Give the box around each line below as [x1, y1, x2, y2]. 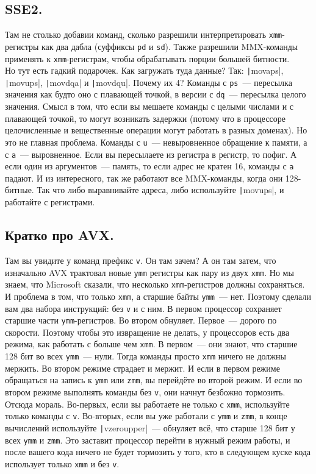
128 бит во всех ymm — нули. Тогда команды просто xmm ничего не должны [5, 350, 286, 363]
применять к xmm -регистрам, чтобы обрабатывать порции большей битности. [5, 52, 290, 65]
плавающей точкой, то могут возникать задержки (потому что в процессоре [5, 111, 286, 124]
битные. [5, 183, 34, 196]
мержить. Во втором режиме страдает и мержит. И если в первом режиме [5, 361, 280, 374]
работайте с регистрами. [5, 196, 95, 208]
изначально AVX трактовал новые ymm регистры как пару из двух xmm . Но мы [5, 266, 294, 278]
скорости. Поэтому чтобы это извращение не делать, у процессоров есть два [5, 325, 290, 338]
